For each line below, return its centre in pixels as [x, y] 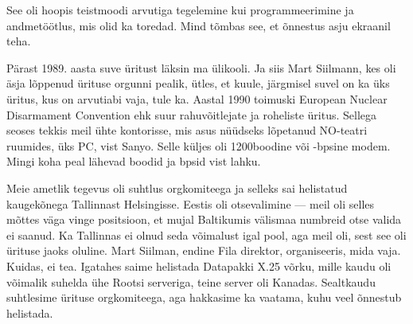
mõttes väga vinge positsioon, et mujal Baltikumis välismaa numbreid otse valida [204, 219]
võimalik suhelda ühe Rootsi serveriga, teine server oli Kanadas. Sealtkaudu [191, 281]
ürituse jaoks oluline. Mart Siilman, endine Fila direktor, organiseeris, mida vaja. [204, 250]
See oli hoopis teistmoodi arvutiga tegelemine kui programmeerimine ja [180, 10]
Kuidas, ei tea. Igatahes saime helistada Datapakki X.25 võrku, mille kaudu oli [199, 265]
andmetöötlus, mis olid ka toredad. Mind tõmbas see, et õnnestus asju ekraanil [199, 25]
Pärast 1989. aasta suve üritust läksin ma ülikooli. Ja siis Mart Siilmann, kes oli [201, 67]
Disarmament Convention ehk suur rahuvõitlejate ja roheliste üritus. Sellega [192, 114]
